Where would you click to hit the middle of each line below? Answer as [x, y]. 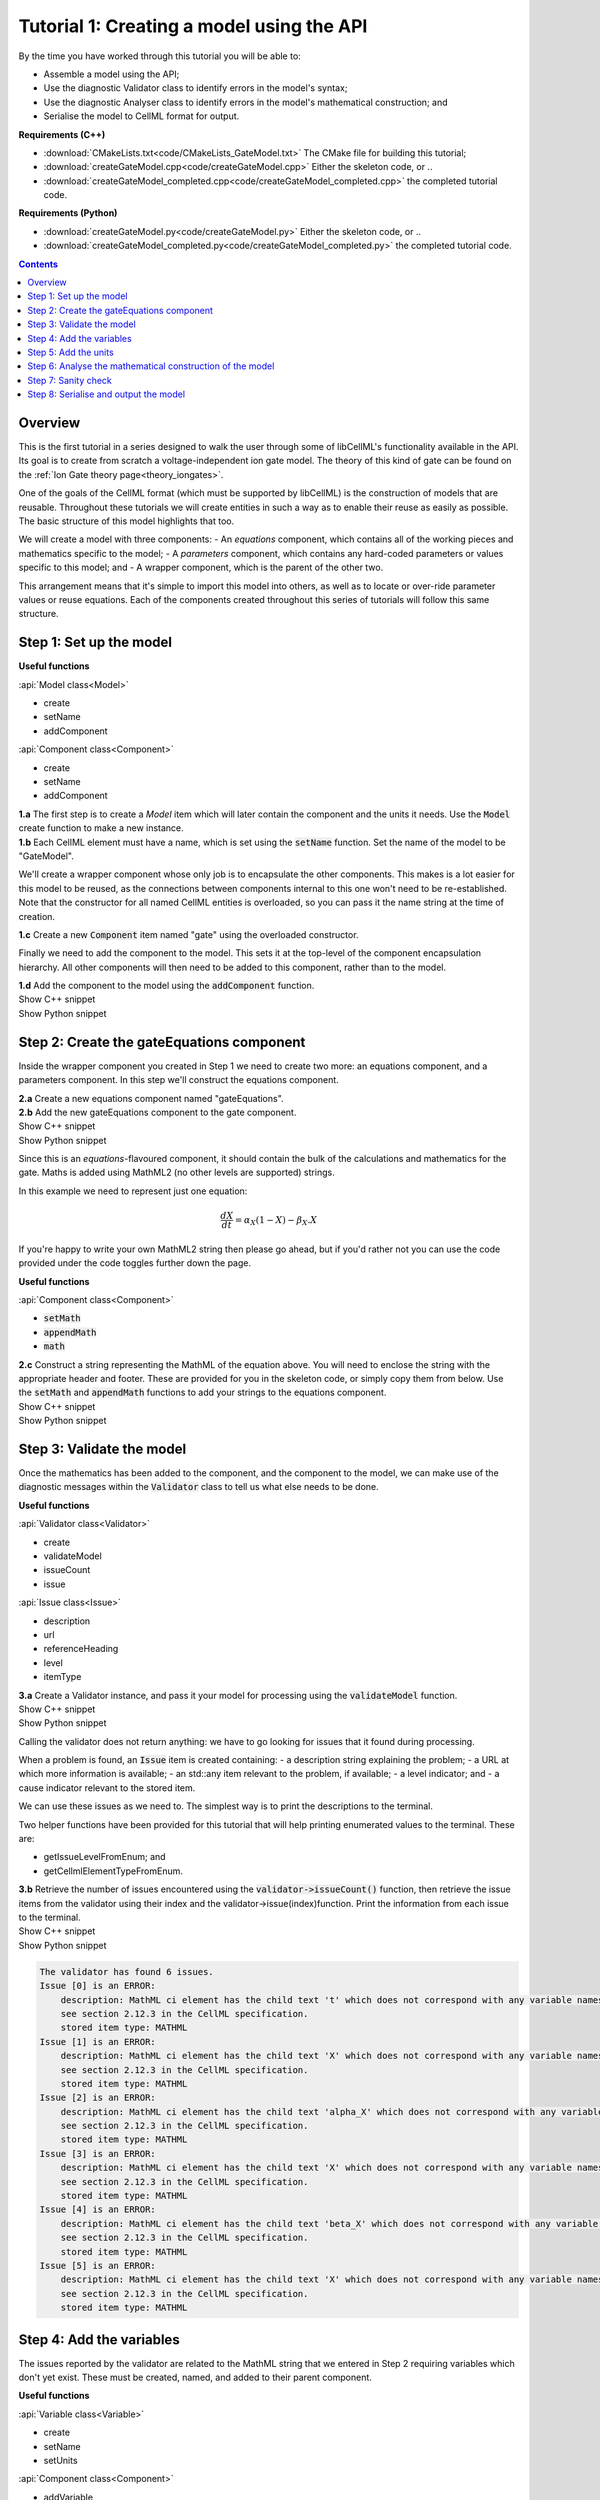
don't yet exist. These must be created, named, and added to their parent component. [195, 2377]
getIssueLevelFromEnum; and [104, 1857]
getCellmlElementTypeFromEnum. [113, 1871]
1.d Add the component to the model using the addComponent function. [166, 986]
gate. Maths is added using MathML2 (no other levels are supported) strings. [176, 1172]
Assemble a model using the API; [111, 74]
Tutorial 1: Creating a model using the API [193, 26]
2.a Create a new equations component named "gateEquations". [151, 1098]
